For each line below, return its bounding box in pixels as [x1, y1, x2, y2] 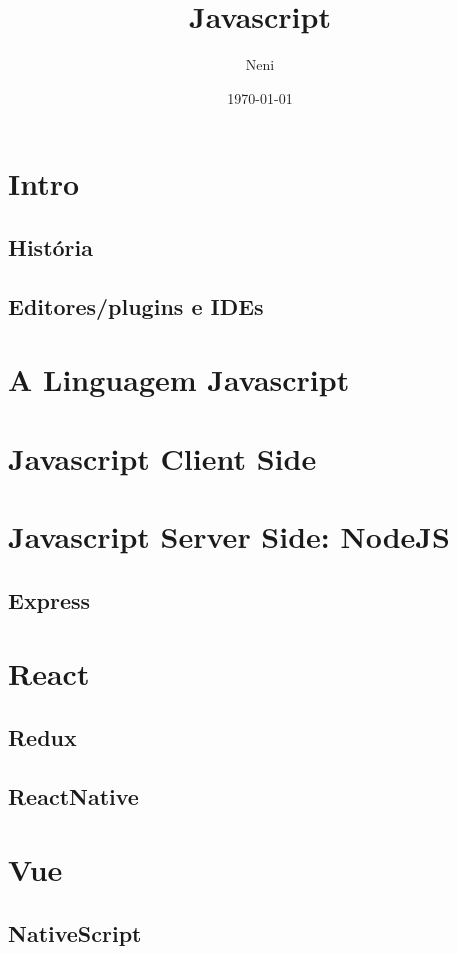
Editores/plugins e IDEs [8, 290, 264, 321]
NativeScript [8, 917, 142, 948]
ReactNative [8, 780, 139, 811]
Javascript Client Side [8, 437, 317, 478]
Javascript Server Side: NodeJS [8, 516, 450, 556]
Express [8, 584, 91, 615]
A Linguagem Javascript [8, 359, 350, 400]
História [8, 231, 93, 262]
